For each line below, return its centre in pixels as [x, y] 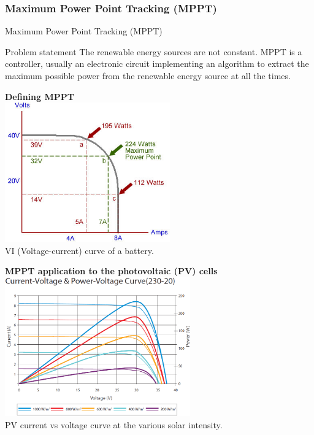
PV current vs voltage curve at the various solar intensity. [114, 425]
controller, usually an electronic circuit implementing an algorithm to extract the [157, 64]
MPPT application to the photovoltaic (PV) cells [111, 271]
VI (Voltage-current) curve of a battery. [79, 250]
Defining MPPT [40, 96]
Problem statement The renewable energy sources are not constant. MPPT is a [154, 51]
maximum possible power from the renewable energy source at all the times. [148, 75]
